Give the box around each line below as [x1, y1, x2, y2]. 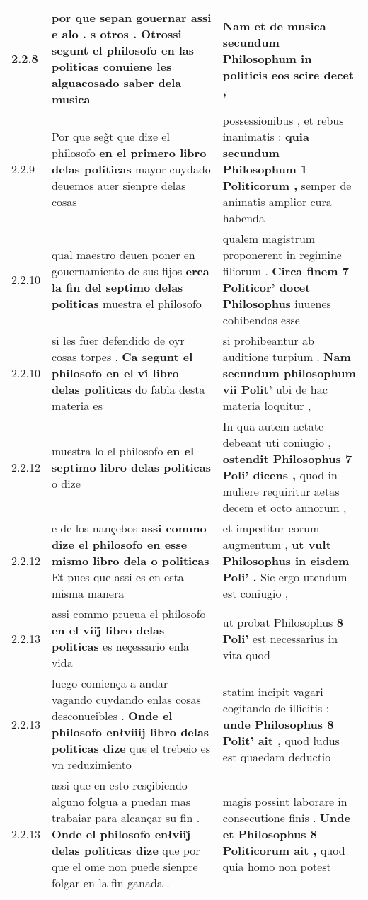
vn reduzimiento [51, 756, 132, 773]
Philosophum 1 [222, 161, 308, 177]
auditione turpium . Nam [222, 348, 351, 365]
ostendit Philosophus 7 [222, 450, 352, 467]
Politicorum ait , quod [222, 842, 345, 858]
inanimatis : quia [222, 128, 309, 144]
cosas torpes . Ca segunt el [51, 348, 193, 365]
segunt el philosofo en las [51, 42, 195, 58]
